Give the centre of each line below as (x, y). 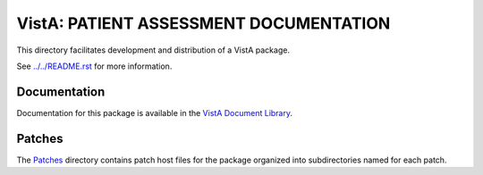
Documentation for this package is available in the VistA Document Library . (155, 112)
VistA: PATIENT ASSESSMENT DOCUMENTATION (203, 23)
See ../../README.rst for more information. (94, 66)
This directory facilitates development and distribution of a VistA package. (153, 50)
